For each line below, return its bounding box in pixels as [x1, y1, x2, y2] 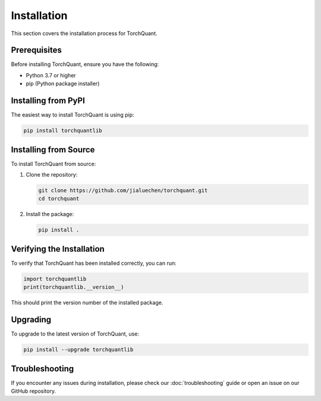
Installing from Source [11, 145, 95, 155]
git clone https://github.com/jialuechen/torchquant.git [38, 187, 208, 193]
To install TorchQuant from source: [11, 160, 96, 167]
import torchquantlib [23, 275, 87, 282]
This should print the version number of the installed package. [11, 299, 163, 306]
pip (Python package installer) [26, 80, 100, 87]
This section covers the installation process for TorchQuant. [11, 30, 158, 37]
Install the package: [26, 211, 74, 218]
